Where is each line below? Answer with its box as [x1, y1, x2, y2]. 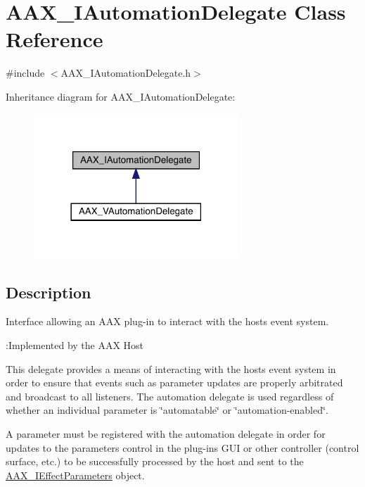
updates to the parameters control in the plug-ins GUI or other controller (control [6, 440, 359, 455]
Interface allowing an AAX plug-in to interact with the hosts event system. [6, 314, 329, 329]
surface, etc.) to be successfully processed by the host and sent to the [6, 454, 304, 469]
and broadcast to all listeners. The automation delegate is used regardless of [6, 388, 334, 403]
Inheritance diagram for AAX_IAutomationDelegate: [6, 89, 236, 103]
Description [6, 281, 91, 303]
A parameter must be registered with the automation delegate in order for [6, 426, 326, 441]
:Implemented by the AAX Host [6, 337, 144, 352]
